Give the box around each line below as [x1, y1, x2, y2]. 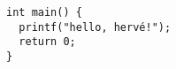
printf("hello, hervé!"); [19, 20, 172, 34]
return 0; [19, 35, 76, 49]
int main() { [6, 6, 82, 19]
